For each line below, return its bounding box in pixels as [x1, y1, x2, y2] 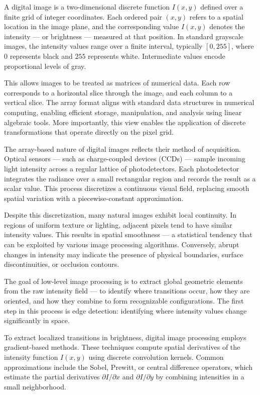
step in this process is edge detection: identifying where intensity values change [4, 305, 247, 316]
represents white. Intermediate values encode [88, 50, 225, 61]
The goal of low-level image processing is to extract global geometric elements [4, 275, 243, 286]
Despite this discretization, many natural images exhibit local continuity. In [4, 210, 236, 220]
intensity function [4, 352, 58, 362]
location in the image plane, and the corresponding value [4, 21, 179, 32]
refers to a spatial [189, 11, 243, 22]
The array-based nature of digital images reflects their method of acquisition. [4, 143, 241, 154]
